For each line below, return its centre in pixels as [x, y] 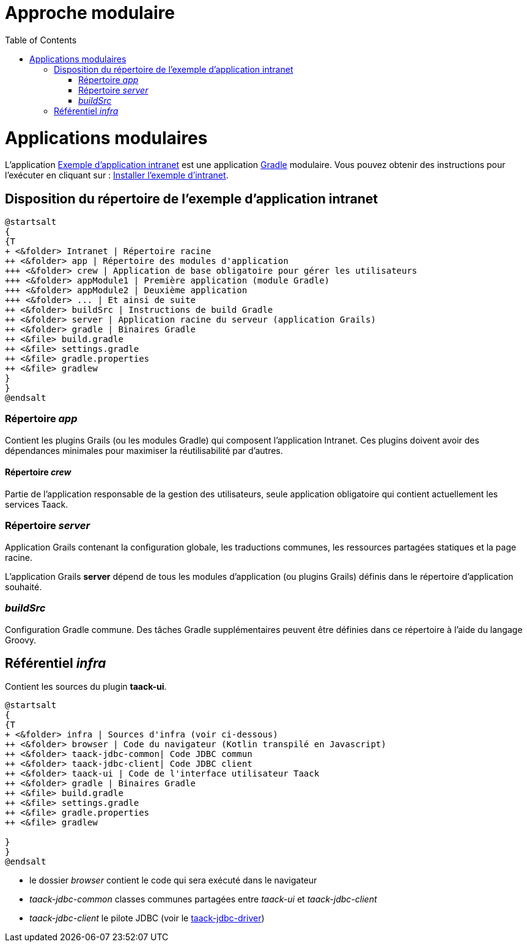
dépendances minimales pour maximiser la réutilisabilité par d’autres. [144, 450]
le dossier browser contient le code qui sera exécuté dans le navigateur [173, 880]
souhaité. [24, 587]
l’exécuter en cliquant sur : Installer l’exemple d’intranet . [117, 175]
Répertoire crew [38, 472]
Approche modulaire [90, 13]
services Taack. [37, 505]
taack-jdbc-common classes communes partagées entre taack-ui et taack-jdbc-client [203, 899]
